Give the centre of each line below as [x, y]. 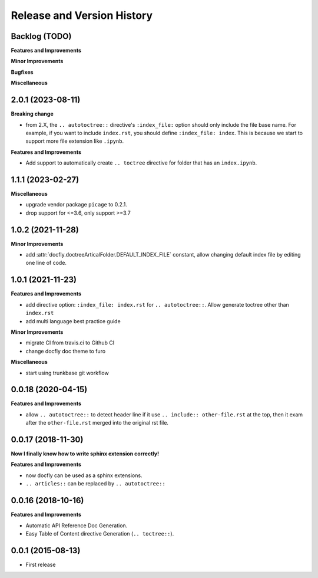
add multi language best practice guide [73, 321]
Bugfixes [22, 72]
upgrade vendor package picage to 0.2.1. [77, 205]
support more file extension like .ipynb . [74, 141]
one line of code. [46, 263]
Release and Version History [82, 15]
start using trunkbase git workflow [67, 373]
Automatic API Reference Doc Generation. [77, 526]
